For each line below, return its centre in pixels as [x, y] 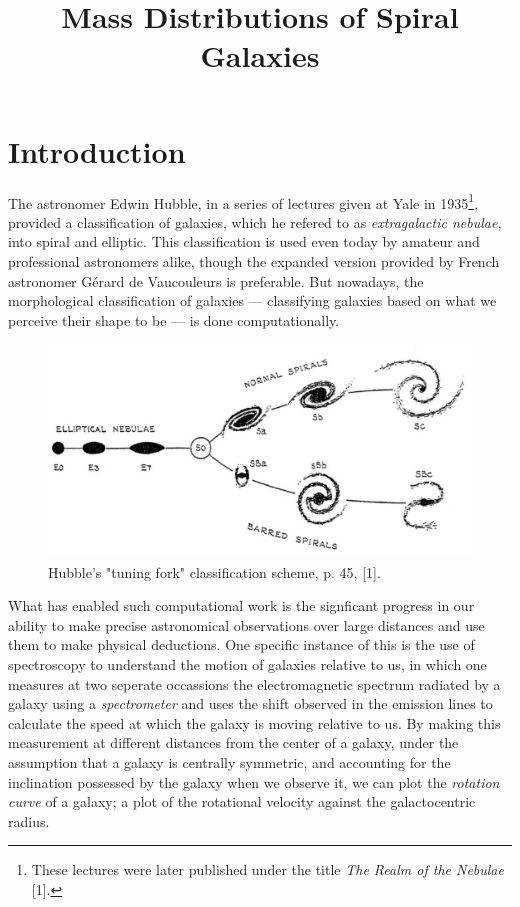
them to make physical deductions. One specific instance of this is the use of [241, 644]
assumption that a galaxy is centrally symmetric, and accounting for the [229, 761]
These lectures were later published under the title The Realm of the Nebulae [267, 869]
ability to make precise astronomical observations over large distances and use [246, 624]
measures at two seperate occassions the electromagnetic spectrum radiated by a [254, 683]
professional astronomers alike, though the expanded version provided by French [254, 260]
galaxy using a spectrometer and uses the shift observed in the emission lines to [250, 703]
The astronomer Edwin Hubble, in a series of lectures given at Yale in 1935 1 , [243, 201]
